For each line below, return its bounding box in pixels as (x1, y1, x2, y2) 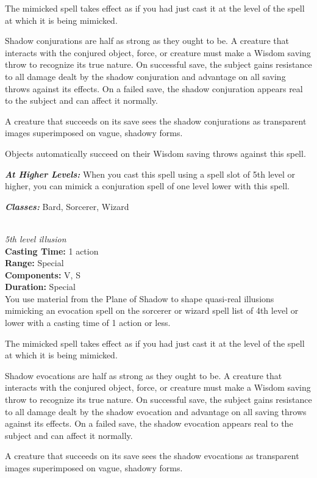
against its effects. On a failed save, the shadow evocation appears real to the (5, 417, 293, 430)
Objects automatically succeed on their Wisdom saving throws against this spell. (5, 147, 306, 159)
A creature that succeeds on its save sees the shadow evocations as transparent (5, 449, 299, 462)
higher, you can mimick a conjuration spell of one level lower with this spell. (5, 179, 290, 192)
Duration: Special (5, 280, 76, 293)
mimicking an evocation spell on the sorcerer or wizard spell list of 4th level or (5, 304, 299, 317)
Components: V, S (5, 268, 80, 281)
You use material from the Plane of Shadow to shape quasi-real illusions (5, 292, 274, 305)
